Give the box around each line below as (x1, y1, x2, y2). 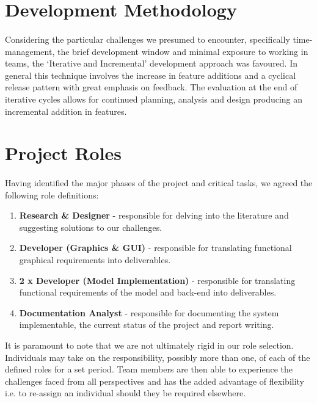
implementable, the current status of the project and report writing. (19, 318, 274, 331)
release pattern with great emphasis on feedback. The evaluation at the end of (5, 81, 297, 93)
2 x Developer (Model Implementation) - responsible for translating (19, 274, 296, 286)
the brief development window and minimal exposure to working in (57, 45, 308, 57)
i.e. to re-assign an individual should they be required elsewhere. (5, 387, 246, 399)
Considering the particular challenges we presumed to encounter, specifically (5, 32, 290, 45)
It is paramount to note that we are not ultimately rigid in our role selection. (5, 339, 294, 352)
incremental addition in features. (5, 104, 127, 117)
